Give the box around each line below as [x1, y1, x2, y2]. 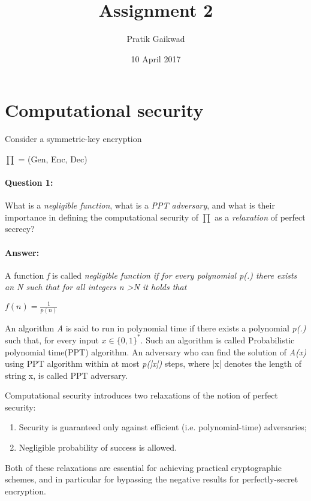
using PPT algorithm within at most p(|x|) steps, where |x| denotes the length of [5, 357, 301, 370]
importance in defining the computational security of [5, 210, 198, 223]
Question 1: [5, 176, 53, 189]
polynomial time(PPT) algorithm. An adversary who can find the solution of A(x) [5, 345, 307, 358]
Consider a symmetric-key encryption [5, 132, 142, 145]
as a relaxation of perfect [215, 210, 306, 223]
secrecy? [5, 222, 35, 235]
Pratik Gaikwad [126, 32, 185, 45]
